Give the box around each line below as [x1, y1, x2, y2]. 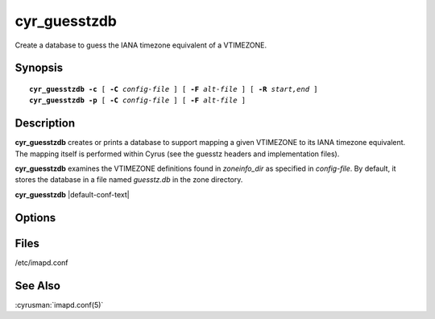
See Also [14, 279, 60, 292]
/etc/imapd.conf [14, 258, 68, 267]
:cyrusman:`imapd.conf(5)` [14, 300, 104, 309]
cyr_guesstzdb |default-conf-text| [14, 189, 130, 199]
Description [14, 117, 76, 130]
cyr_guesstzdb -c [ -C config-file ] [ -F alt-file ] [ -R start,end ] [29, 85, 318, 93]
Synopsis [14, 61, 64, 75]
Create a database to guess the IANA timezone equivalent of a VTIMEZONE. [14, 40, 267, 50]
